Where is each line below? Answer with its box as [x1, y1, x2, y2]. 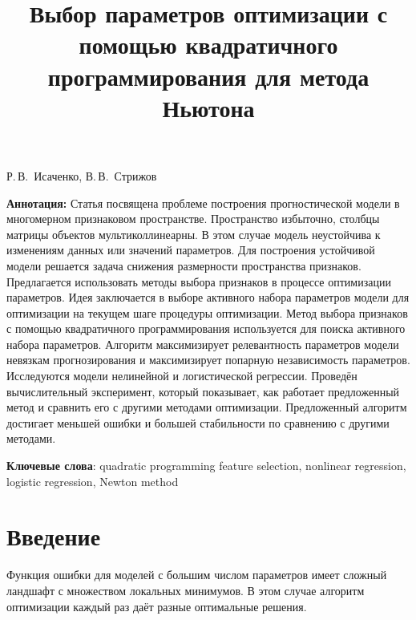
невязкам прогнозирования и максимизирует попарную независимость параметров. [6, 351, 410, 368]
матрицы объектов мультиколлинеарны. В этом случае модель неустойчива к [6, 225, 381, 242]
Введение [6, 520, 101, 553]
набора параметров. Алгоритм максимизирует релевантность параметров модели [6, 335, 399, 352]
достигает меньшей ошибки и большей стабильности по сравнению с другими [6, 414, 390, 431]
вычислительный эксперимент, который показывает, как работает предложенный [6, 383, 400, 399]
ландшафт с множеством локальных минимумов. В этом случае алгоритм [6, 582, 365, 598]
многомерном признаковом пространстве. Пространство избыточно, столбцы [6, 210, 380, 227]
